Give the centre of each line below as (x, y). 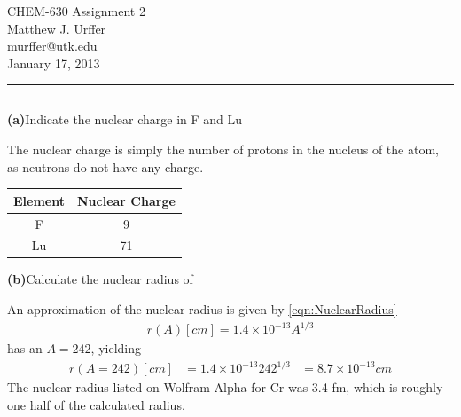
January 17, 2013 (54, 63)
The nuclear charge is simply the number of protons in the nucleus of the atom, (223, 149)
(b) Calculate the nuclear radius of (100, 279)
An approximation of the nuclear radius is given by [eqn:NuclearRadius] (202, 309)
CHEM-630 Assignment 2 (76, 11)
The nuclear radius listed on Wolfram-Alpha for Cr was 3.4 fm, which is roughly (225, 387)
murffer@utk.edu (52, 46)
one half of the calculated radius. (96, 404)
